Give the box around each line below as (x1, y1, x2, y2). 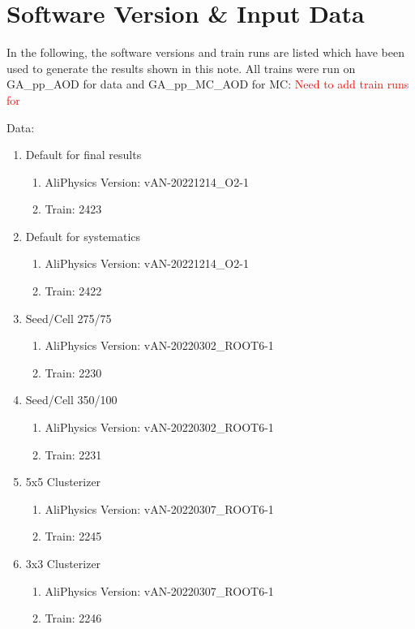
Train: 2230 (45, 364, 102, 381)
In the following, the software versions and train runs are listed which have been (6, 44, 404, 61)
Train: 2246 (45, 610, 102, 627)
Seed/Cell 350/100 (25, 391, 118, 408)
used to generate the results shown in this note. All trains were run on (6, 59, 356, 76)
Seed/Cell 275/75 (25, 309, 112, 326)
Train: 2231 (45, 446, 102, 463)
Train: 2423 (45, 200, 102, 218)
